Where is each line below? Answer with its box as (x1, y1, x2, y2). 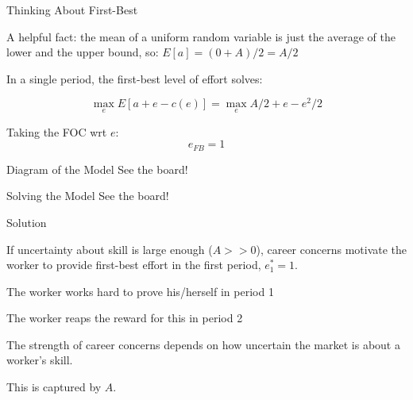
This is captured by (6, 379, 102, 395)
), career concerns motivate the (256, 240, 407, 257)
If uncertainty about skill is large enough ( (6, 240, 213, 257)
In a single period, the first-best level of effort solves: (6, 70, 263, 87)
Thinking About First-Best (6, 2, 138, 17)
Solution (6, 213, 47, 230)
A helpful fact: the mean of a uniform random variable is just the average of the (6, 28, 396, 44)
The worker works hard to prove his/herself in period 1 (6, 283, 274, 299)
